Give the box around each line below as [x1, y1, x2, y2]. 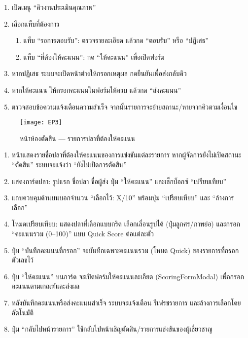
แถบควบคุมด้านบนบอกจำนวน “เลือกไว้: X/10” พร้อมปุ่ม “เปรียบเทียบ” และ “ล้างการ [11, 192, 234, 203]
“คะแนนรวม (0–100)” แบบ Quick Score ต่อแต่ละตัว [11, 228, 154, 238]
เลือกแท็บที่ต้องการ [11, 18, 60, 29]
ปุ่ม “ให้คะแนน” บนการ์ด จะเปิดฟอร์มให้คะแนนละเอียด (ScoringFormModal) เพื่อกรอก [11, 271, 244, 281]
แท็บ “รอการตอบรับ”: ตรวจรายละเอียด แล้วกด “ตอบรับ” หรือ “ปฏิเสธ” [23, 35, 209, 45]
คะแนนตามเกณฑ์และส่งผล [11, 281, 80, 291]
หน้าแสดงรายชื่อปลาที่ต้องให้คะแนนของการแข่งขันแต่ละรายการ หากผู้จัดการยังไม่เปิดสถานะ [11, 150, 242, 160]
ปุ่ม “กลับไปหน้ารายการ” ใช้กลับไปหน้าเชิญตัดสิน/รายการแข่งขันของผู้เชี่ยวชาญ [11, 324, 213, 334]
